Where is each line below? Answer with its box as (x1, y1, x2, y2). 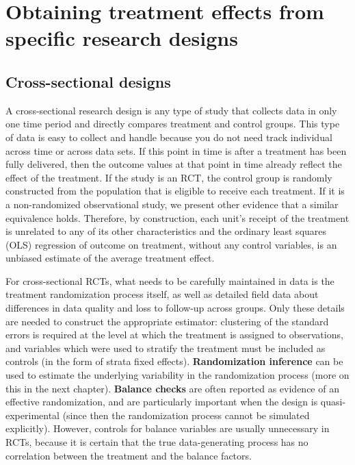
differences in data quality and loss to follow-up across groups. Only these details (5, 301, 345, 315)
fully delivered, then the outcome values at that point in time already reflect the (5, 157, 342, 171)
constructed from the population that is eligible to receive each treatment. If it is (5, 184, 345, 198)
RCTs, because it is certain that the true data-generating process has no (5, 435, 308, 449)
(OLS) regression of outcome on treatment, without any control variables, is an (5, 237, 337, 251)
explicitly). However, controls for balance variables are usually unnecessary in (5, 421, 330, 436)
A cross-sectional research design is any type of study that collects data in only (5, 103, 337, 117)
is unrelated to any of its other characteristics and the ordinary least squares (5, 224, 327, 238)
